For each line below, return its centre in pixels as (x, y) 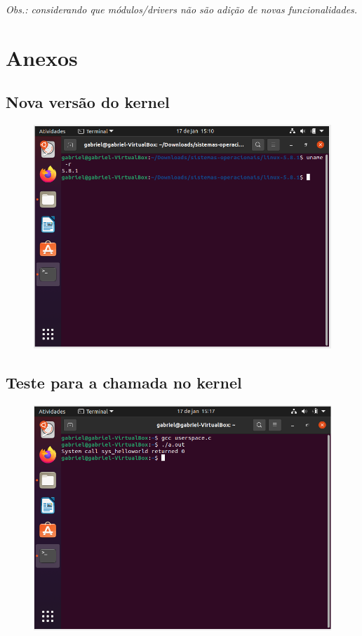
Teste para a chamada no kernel (124, 383)
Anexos (42, 57)
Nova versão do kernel (88, 102)
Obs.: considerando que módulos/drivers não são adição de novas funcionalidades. (182, 9)
